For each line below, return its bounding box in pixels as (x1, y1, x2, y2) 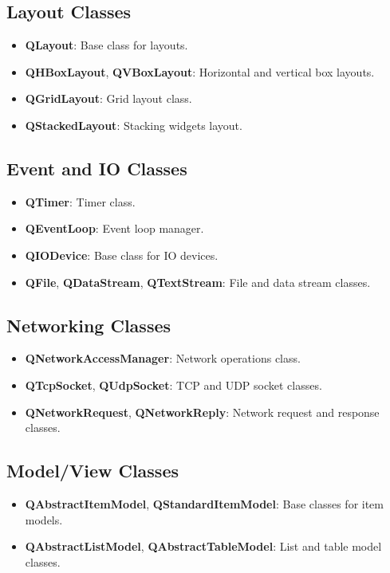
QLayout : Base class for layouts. (25, 37, 188, 53)
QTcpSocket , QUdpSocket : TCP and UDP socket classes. (25, 376, 322, 393)
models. (25, 511, 63, 528)
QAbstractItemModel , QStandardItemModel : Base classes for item (25, 495, 384, 512)
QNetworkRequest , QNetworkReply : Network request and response (25, 403, 380, 420)
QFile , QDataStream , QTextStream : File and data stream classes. (25, 273, 371, 290)
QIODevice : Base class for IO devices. (25, 246, 219, 263)
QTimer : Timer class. (25, 193, 136, 210)
